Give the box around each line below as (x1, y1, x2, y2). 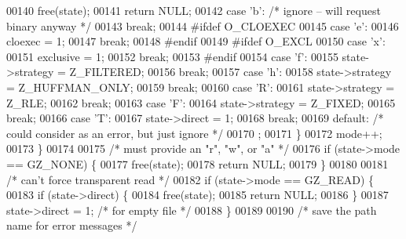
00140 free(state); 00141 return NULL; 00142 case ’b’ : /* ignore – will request (6, 2, 381, 18)
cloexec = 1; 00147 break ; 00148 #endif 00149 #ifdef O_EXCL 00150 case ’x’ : (6, 33, 386, 49)
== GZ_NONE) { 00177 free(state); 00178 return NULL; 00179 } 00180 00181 (6, 155, 389, 172)
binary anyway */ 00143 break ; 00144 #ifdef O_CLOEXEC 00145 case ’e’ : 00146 (6, 17, 399, 34)
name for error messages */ (6, 217, 137, 234)
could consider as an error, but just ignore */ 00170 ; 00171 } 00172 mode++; (6, 125, 382, 141)
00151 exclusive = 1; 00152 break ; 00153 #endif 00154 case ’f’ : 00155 (6, 48, 338, 64)
